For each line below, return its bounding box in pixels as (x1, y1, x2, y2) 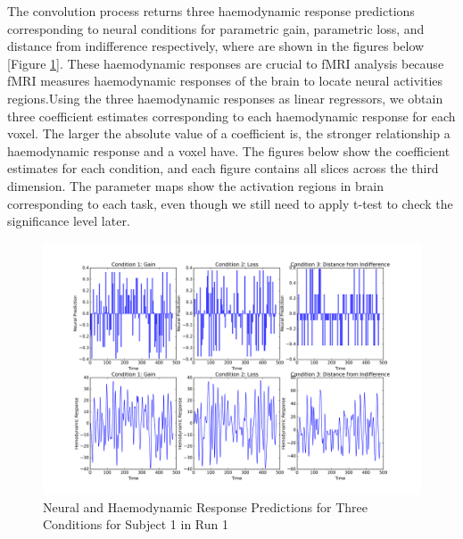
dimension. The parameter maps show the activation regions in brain (7, 176, 384, 195)
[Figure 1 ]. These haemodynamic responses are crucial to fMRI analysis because (7, 54, 444, 72)
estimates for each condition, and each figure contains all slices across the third (7, 159, 439, 178)
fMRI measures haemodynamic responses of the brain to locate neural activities (7, 71, 443, 90)
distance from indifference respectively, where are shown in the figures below (7, 37, 425, 55)
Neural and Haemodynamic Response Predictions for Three (43, 497, 368, 516)
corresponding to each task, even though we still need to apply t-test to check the (7, 194, 453, 212)
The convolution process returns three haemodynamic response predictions (7, 2, 415, 20)
